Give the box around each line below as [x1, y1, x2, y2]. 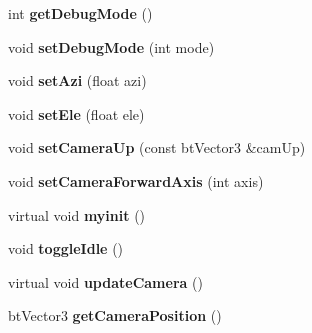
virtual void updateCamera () [8, 271, 203, 292]
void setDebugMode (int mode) [8, 36, 215, 57]
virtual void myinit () [8, 204, 146, 225]
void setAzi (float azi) [8, 70, 147, 91]
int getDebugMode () [8, 3, 153, 23]
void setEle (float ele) [8, 103, 145, 124]
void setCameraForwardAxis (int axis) [8, 170, 264, 191]
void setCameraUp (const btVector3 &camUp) [8, 137, 306, 158]
